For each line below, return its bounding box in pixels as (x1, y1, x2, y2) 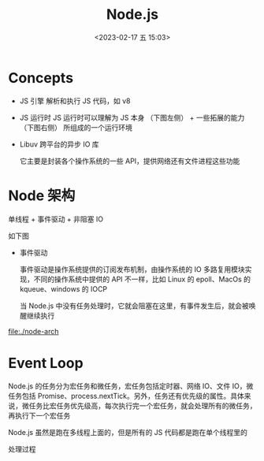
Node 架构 (8, 187, 76, 204)
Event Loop (8, 354, 84, 372)
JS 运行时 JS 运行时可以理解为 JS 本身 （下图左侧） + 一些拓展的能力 (19, 113, 245, 122)
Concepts (8, 69, 73, 87)
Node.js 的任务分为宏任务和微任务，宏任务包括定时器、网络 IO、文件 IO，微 (8, 381, 254, 391)
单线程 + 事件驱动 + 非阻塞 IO (8, 214, 104, 224)
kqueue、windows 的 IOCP (19, 284, 108, 293)
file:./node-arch (8, 326, 59, 336)
